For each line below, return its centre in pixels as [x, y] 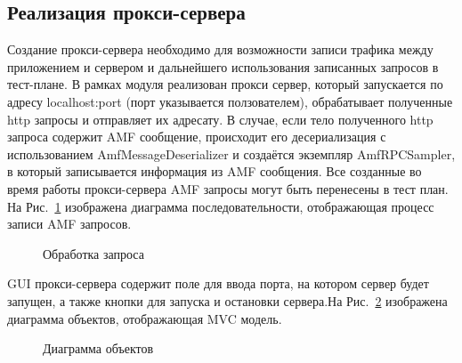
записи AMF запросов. [69, 224]
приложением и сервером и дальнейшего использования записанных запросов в [223, 66]
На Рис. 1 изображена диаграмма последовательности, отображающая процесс [221, 206]
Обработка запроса [93, 253]
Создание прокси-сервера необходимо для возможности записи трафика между [220, 49]
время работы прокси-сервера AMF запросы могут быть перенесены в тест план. [228, 188]
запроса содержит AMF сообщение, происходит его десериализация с [197, 137]
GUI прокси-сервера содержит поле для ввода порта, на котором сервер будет [218, 283]
